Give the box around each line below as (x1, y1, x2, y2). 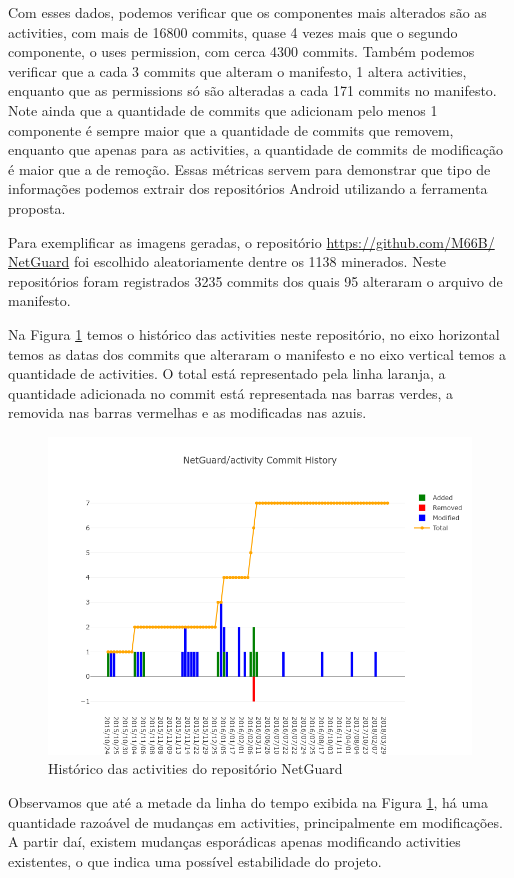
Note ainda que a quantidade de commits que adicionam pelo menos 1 (8, 99, 438, 120)
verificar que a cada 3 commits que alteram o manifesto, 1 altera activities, (8, 60, 467, 81)
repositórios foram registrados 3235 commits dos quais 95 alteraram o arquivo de (8, 270, 503, 291)
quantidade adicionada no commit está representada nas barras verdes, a (8, 382, 454, 403)
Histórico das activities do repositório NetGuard (48, 758, 343, 779)
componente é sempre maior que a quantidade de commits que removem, (8, 119, 454, 140)
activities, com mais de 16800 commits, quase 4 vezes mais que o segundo (8, 21, 458, 42)
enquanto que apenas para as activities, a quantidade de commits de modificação (8, 139, 503, 160)
